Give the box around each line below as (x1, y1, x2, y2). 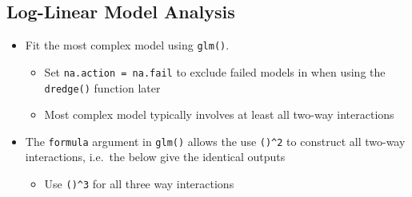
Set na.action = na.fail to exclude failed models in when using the (44, 63, 386, 80)
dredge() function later (44, 79, 161, 96)
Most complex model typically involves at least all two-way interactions (44, 106, 394, 123)
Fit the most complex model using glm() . (25, 37, 230, 53)
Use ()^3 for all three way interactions (44, 175, 234, 192)
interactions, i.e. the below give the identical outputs (25, 148, 286, 165)
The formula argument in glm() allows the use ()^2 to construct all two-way (25, 132, 406, 149)
